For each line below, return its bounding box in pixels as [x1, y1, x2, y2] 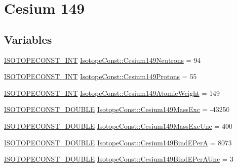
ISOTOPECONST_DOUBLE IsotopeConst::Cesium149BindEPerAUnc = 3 [4, 154, 234, 164]
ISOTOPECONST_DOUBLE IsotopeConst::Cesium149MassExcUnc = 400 [4, 120, 233, 131]
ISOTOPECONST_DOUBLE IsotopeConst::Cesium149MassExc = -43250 [4, 104, 230, 114]
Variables [4, 31, 52, 47]
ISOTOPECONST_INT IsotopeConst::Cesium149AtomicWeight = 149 [4, 87, 220, 98]
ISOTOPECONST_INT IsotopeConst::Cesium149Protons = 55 [4, 71, 197, 82]
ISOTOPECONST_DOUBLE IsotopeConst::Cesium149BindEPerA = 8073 [4, 137, 232, 147]
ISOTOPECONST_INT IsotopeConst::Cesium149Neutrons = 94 [4, 55, 201, 65]
